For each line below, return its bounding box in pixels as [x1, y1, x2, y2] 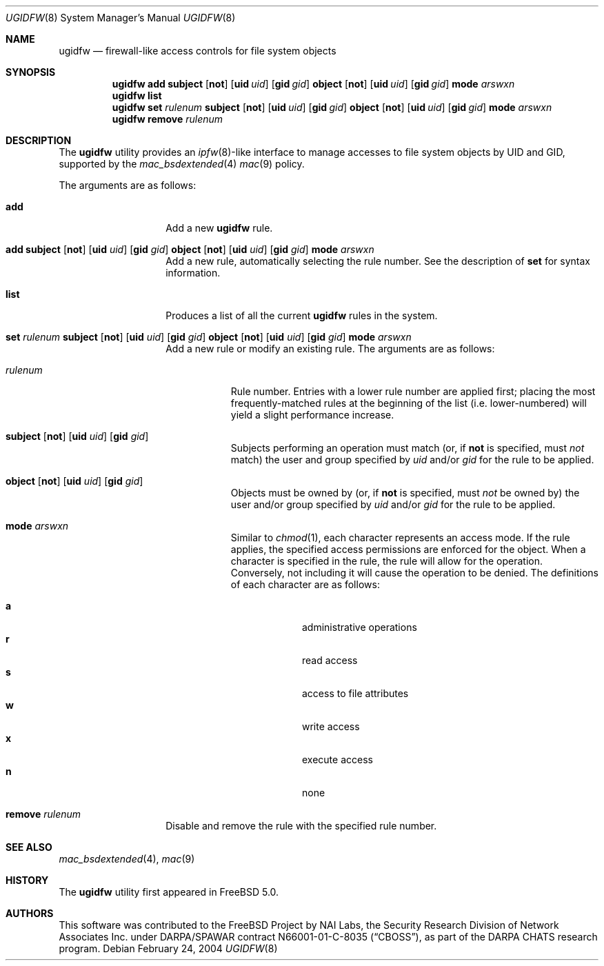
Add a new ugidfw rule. [165, 222, 273, 234]
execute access [302, 754, 373, 765]
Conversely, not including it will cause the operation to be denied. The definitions [230, 567, 599, 578]
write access [302, 721, 360, 732]
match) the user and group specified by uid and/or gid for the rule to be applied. [230, 454, 594, 465]
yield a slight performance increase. [230, 409, 394, 421]
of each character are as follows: [230, 578, 380, 590]
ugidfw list [112, 90, 162, 101]
